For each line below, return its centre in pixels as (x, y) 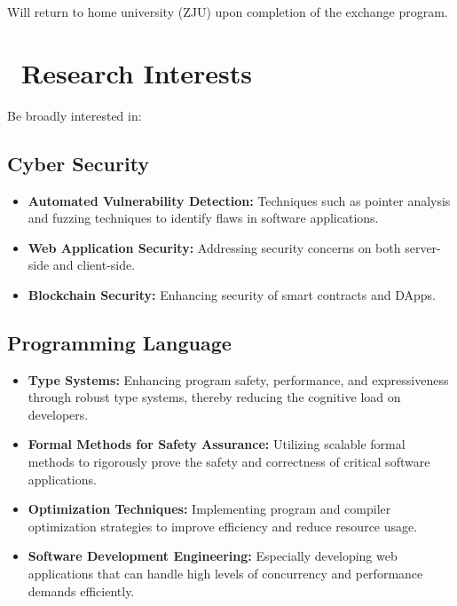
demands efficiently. (81, 590)
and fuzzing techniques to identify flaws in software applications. (203, 218)
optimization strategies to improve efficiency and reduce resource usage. (223, 526)
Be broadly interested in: (75, 115)
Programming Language (119, 342)
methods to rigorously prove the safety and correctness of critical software (229, 462)
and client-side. (94, 265)
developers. (58, 414)
